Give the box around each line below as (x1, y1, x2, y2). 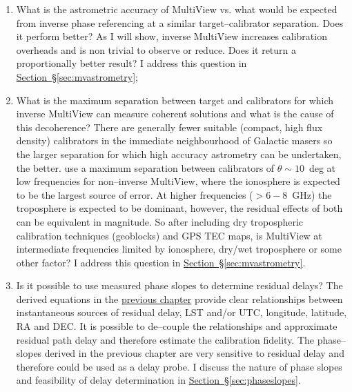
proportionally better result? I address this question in (16, 56, 247, 70)
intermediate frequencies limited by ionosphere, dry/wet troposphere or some (16, 242, 342, 256)
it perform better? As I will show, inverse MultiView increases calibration (16, 29, 327, 43)
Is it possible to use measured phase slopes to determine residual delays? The (16, 278, 343, 293)
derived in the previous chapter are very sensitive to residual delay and (44, 346, 344, 360)
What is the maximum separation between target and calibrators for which (16, 92, 334, 107)
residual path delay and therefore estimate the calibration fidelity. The (16, 332, 315, 346)
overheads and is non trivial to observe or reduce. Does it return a (16, 42, 297, 57)
